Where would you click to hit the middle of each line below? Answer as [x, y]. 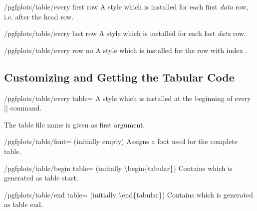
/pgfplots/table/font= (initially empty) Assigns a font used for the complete [121, 141]
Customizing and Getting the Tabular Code [119, 77]
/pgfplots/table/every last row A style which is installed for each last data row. [125, 33]
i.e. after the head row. [39, 16]
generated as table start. [41, 178]
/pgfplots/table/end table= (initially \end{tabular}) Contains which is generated [128, 194]
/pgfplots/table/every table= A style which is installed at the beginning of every [128, 98]
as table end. [23, 204]
